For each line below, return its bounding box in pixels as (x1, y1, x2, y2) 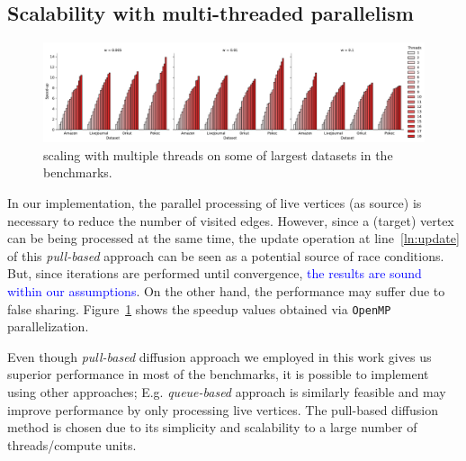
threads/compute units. (7, 435, 137, 454)
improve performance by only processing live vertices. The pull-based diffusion (7, 400, 438, 419)
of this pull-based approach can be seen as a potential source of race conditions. (7, 246, 444, 265)
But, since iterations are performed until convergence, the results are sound (7, 264, 422, 283)
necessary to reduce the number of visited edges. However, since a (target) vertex (7, 211, 454, 230)
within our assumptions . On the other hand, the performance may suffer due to (7, 281, 445, 300)
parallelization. (7, 317, 89, 336)
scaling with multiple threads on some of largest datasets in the (43, 145, 393, 164)
